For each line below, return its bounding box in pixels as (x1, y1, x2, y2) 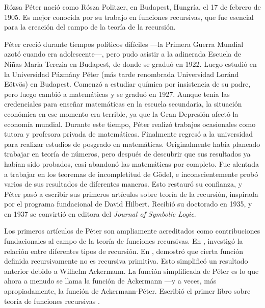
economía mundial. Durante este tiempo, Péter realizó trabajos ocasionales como (4, 118, 256, 129)
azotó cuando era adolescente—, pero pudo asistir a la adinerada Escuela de (4, 48, 241, 59)
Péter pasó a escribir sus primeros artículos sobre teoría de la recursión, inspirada (4, 188, 258, 199)
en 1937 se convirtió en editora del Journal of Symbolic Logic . (4, 208, 196, 219)
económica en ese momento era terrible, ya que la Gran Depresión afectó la (4, 108, 238, 119)
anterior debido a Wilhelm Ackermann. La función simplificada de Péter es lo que (4, 265, 259, 276)
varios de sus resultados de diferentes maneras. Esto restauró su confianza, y (4, 178, 243, 189)
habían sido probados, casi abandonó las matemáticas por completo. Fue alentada (4, 158, 259, 169)
